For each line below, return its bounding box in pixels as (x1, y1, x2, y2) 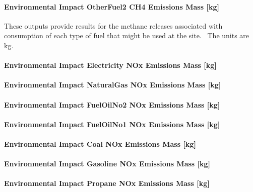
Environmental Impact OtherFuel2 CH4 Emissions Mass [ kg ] (4, 1, 219, 12)
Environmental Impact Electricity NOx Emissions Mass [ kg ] (4, 60, 217, 70)
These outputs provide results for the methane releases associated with (4, 20, 223, 31)
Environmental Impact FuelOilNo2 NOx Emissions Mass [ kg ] (4, 99, 220, 110)
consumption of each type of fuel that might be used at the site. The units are (4, 30, 249, 41)
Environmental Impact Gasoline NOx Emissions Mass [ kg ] (4, 158, 211, 169)
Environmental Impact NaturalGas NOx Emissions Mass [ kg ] (4, 79, 221, 90)
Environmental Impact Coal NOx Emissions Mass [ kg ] (4, 138, 196, 149)
